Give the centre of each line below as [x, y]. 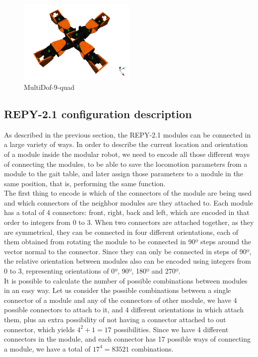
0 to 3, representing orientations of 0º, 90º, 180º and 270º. [92, 271]
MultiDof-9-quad [49, 87]
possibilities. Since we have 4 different [171, 329]
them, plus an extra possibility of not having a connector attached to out [115, 320]
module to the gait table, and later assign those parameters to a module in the [124, 174]
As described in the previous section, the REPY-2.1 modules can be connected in [128, 134]
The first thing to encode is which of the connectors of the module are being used [128, 193]
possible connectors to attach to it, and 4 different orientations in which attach [124, 310]
